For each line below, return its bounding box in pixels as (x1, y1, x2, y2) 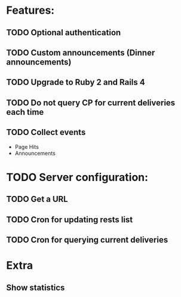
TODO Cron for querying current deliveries (6, 234, 168, 245)
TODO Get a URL (6, 194, 68, 204)
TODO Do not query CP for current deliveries (6, 97, 176, 108)
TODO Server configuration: (6, 170, 148, 184)
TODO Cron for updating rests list (6, 215, 133, 225)
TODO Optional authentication (6, 27, 121, 38)
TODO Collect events (6, 127, 86, 137)
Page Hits (14, 143, 39, 150)
